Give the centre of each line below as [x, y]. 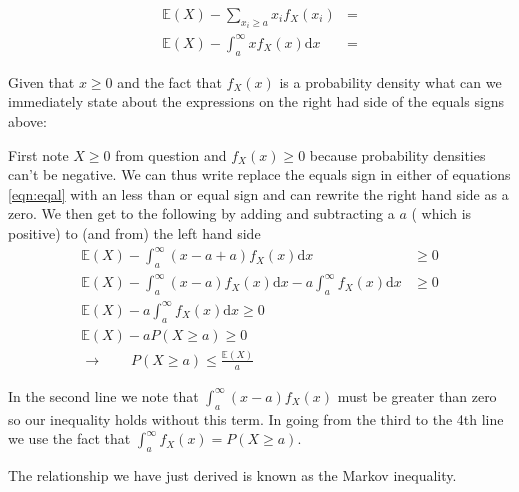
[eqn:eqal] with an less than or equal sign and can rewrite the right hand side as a [258, 193]
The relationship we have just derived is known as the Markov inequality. [232, 474]
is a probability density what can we [390, 81]
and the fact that [169, 81]
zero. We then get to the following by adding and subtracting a [201, 213]
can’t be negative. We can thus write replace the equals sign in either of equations [259, 174]
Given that [41, 81]
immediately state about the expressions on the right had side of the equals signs [256, 101]
